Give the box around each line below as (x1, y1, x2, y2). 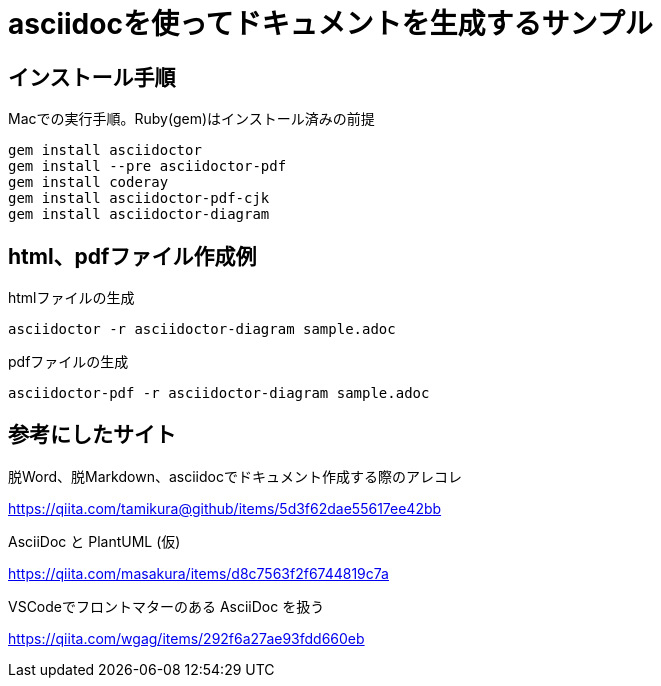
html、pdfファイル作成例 (8, 243, 257, 269)
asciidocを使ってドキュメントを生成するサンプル (8, 7, 653, 41)
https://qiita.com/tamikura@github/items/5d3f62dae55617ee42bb (8, 499, 442, 517)
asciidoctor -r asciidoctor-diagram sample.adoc (8, 321, 396, 338)
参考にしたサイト (8, 422, 176, 448)
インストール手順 (8, 64, 176, 90)
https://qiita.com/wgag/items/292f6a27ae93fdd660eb (8, 629, 365, 647)
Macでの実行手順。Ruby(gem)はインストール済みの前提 (8, 110, 375, 128)
